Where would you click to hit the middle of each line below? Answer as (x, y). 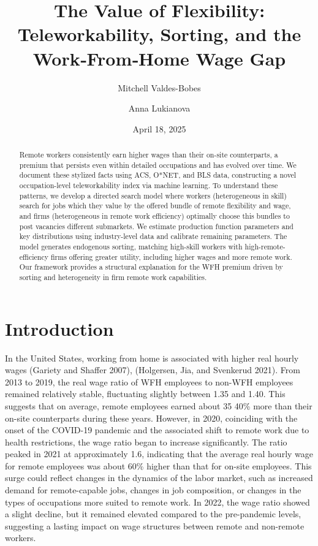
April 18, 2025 (159, 128)
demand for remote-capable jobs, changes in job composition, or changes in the (153, 490)
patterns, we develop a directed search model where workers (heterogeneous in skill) (153, 195)
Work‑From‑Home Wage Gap (159, 58)
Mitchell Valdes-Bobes (159, 87)
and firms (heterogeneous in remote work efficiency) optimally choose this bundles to (154, 216)
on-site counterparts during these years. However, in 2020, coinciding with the (151, 418)
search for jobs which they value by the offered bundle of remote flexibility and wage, (155, 206)
